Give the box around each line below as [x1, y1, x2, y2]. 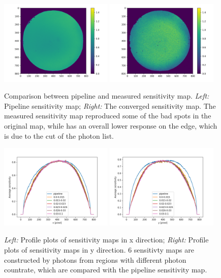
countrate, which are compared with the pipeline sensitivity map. [4, 264, 207, 275]
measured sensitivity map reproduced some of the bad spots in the [4, 110, 211, 121]
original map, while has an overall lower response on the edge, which [4, 120, 217, 131]
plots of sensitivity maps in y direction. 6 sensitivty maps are [4, 244, 194, 255]
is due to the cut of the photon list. [4, 130, 114, 141]
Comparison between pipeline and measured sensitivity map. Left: [4, 90, 209, 101]
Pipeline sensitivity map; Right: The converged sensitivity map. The [4, 100, 216, 111]
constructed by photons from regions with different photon [4, 254, 186, 265]
